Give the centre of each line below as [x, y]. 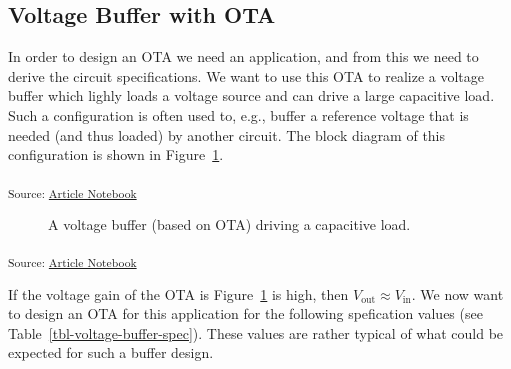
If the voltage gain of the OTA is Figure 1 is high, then [178, 293]
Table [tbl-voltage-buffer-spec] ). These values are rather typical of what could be [256, 332]
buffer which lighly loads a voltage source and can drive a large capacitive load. [251, 95]
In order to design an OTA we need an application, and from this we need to [243, 56]
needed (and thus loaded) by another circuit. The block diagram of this [227, 134]
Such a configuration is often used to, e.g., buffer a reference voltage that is [238, 114]
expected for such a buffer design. [111, 352]
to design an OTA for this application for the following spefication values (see [245, 313]
